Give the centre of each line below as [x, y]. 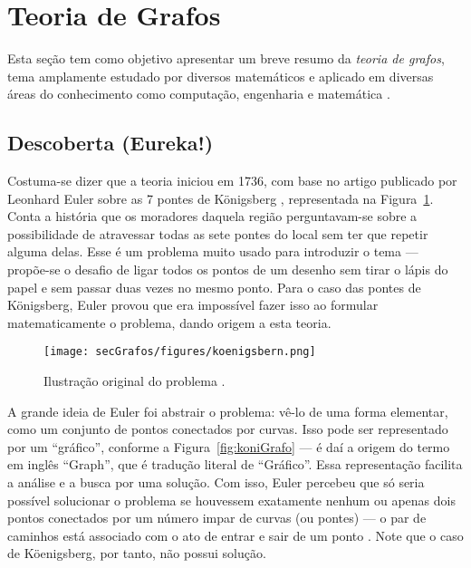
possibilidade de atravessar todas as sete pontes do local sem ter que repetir [218, 233]
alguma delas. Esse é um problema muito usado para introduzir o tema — [213, 251]
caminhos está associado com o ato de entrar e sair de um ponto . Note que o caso [235, 535]
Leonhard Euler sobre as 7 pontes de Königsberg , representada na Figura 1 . [221, 198]
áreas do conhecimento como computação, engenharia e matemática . [199, 94]
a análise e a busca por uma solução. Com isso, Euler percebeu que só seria [216, 482]
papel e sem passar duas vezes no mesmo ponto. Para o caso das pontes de [214, 287]
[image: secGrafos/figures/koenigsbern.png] [180, 352]
